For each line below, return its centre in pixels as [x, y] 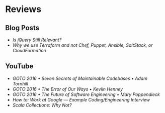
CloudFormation [29, 50]
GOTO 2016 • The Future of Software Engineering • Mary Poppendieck [86, 94]
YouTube [19, 66]
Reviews [23, 9]
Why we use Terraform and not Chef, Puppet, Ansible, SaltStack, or [82, 45]
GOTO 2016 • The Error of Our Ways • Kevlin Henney [68, 89]
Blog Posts [22, 28]
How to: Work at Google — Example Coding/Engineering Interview [81, 99]
